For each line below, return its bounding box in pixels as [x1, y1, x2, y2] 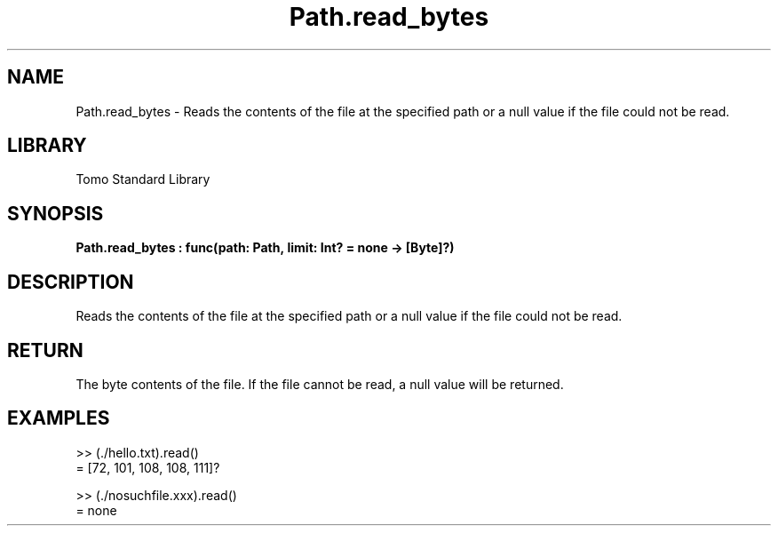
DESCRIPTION [7, 270, 134, 293]
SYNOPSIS [7, 202, 104, 225]
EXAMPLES [7, 407, 110, 430]
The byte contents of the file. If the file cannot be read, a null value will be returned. [75, 376, 564, 392]
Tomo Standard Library [75, 171, 210, 187]
